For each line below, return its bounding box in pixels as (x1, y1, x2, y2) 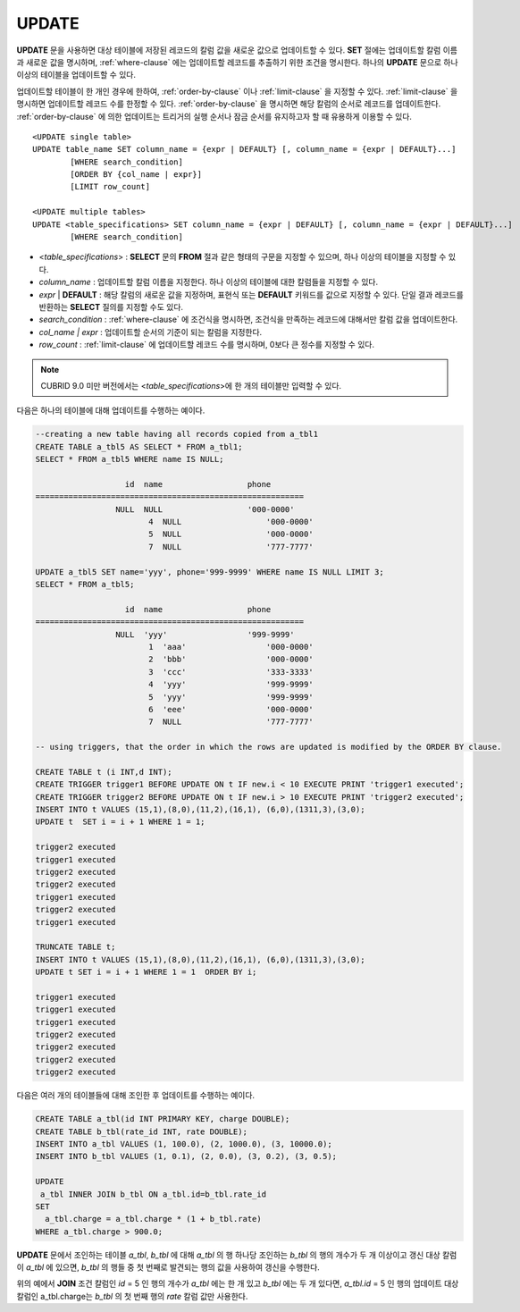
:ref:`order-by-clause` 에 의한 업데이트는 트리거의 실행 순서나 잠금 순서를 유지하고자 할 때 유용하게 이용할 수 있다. (16, 111, 413, 122)
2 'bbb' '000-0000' (147, 654, 314, 665)
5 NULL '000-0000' (147, 529, 314, 540)
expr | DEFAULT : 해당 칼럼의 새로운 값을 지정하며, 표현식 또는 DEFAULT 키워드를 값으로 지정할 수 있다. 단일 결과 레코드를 (38, 289, 464, 299)
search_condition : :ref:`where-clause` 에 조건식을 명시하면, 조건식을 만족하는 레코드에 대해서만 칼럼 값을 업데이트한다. (38, 314, 458, 325)
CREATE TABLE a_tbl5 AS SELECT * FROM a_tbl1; (35, 442, 243, 451)
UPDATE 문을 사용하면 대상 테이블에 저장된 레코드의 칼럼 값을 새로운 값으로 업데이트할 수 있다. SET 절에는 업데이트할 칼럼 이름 (16, 45, 457, 55)
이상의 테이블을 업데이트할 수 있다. (16, 70, 136, 80)
